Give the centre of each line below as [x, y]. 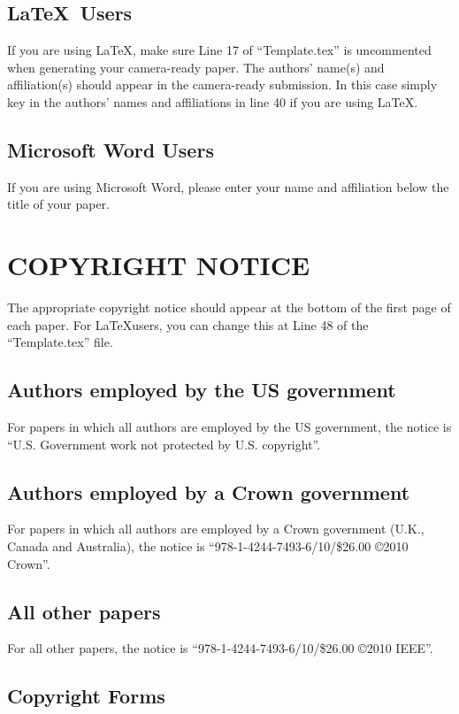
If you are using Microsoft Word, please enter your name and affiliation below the [228, 186]
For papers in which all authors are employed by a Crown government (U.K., [216, 529]
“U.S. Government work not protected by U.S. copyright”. [164, 444]
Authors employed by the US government [202, 390]
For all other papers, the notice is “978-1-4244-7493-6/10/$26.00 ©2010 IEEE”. [220, 648]
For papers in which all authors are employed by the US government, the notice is [229, 427]
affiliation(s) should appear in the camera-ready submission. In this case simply [222, 84]
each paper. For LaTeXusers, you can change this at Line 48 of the [188, 324]
